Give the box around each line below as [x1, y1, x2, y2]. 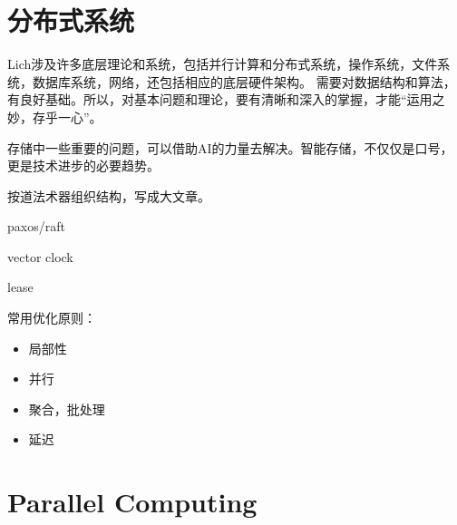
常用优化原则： [7, 308, 96, 327]
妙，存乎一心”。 [7, 107, 102, 126]
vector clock [7, 247, 73, 266]
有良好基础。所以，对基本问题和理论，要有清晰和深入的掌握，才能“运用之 [7, 90, 445, 109]
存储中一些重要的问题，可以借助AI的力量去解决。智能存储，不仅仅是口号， [7, 138, 453, 157]
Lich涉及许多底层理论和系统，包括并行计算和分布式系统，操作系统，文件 [7, 54, 438, 73]
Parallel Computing [7, 483, 258, 520]
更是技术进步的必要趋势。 [7, 156, 160, 175]
